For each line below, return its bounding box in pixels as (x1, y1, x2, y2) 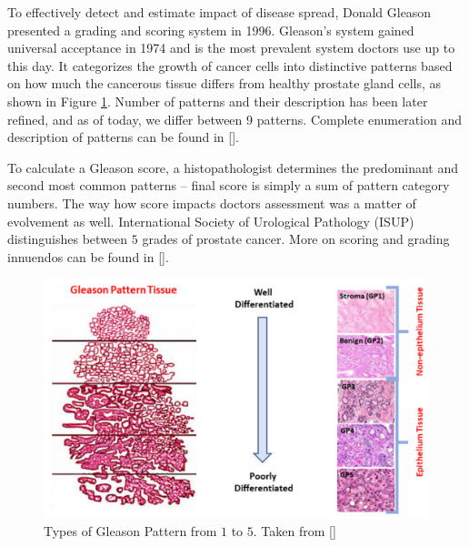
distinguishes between (7, 229, 128, 248)
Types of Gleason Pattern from (44, 522, 217, 541)
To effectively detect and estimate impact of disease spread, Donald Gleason (7, 3, 432, 21)
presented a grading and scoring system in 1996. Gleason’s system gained (7, 20, 414, 39)
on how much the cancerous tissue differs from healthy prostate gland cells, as (7, 74, 442, 93)
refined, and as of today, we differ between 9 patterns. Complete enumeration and (7, 109, 463, 128)
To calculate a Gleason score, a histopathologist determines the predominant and (7, 157, 459, 177)
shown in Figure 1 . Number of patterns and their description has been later (7, 91, 428, 110)
